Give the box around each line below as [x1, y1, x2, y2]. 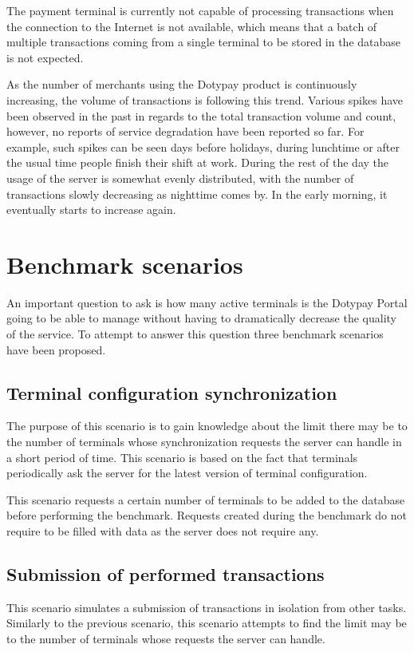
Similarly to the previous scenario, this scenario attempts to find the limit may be [6, 614, 407, 631]
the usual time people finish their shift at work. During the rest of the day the [6, 154, 389, 171]
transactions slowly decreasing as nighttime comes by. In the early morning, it [6, 185, 388, 202]
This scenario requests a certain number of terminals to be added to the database [6, 491, 405, 508]
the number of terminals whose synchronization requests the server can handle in [6, 433, 402, 450]
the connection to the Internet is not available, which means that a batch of [6, 18, 377, 34]
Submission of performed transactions [6, 561, 325, 586]
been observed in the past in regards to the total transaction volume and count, [6, 107, 396, 124]
